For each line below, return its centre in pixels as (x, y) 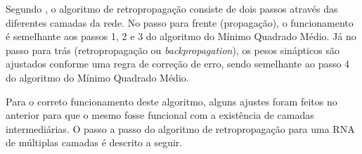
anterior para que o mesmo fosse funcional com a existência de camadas (160, 115)
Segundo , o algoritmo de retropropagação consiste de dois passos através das (172, 8)
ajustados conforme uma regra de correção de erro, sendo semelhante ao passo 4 (178, 64)
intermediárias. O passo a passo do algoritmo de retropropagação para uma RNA (180, 128)
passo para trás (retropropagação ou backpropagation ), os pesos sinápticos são (173, 50)
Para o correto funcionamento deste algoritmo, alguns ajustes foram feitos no (172, 101)
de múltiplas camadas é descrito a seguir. (94, 142)
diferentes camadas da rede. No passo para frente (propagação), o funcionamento (180, 22)
